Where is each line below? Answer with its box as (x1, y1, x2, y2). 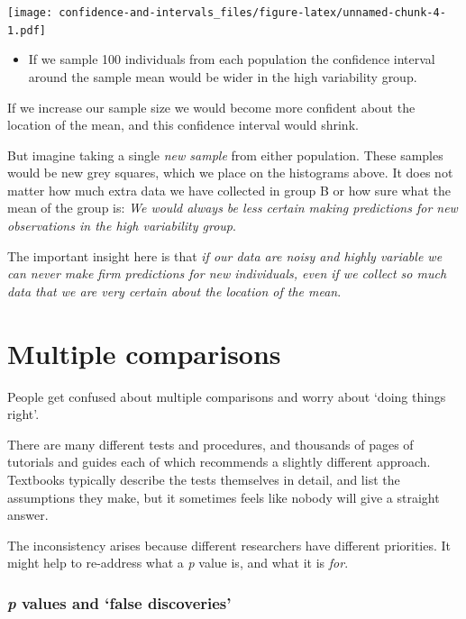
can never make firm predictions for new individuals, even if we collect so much (7, 264, 447, 283)
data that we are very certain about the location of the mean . (7, 281, 342, 300)
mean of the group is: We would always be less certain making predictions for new (7, 198, 458, 217)
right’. (7, 405, 40, 423)
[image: (7, 6, 53, 19)
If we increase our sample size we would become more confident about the (7, 97, 416, 116)
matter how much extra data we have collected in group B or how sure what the (7, 180, 451, 199)
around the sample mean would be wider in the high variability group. (28, 67, 417, 86)
